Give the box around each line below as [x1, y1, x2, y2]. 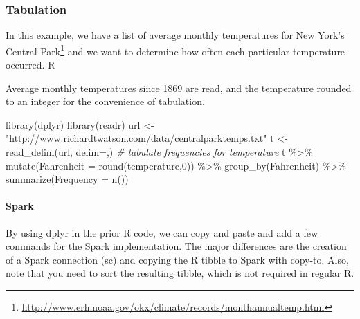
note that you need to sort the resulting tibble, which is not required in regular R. [6, 266, 354, 280]
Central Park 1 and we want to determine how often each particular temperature [6, 42, 345, 58]
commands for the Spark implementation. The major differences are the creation [6, 239, 347, 253]
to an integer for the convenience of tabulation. [6, 94, 205, 109]
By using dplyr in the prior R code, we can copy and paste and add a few [6, 225, 318, 239]
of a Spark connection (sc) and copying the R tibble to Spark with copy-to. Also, [6, 252, 349, 266]
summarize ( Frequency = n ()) [6, 172, 129, 186]
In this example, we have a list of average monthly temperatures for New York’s [6, 28, 345, 42]
